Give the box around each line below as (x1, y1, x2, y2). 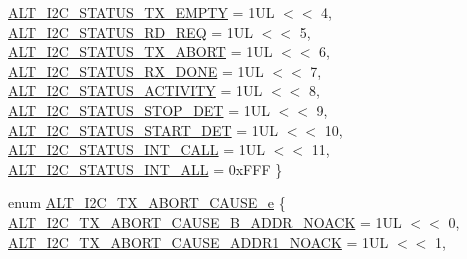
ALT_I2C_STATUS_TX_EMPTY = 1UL (8, 2, 275, 22)
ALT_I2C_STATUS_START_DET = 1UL (8, 119, 279, 140)
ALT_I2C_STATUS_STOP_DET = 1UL (8, 99, 270, 120)
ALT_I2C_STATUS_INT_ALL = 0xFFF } (8, 158, 283, 179)
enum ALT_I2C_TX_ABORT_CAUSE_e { (8, 192, 286, 213)
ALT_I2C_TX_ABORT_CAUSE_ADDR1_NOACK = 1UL (8, 231, 389, 252)
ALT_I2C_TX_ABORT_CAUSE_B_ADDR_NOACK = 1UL (8, 211, 402, 232)
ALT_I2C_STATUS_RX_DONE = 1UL (8, 60, 264, 81)
